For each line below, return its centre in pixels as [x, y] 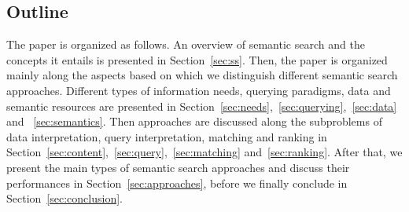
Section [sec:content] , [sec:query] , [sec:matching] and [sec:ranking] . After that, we [204, 152]
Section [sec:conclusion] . [64, 198]
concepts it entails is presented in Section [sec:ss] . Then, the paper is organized [197, 59]
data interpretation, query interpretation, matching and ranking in [167, 136]
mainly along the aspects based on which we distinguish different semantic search [202, 75]
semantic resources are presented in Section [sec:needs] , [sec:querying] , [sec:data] [202, 106]
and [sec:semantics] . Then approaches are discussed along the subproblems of [194, 121]
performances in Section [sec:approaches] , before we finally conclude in [177, 183]
